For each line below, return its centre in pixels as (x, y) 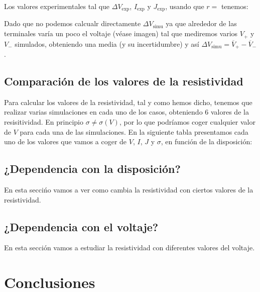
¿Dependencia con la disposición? (92, 169)
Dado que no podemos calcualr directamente (73, 23)
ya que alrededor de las (201, 23)
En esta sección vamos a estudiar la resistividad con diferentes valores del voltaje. (129, 248)
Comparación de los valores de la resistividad (124, 81)
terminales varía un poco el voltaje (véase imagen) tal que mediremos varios (121, 33)
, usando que (185, 6)
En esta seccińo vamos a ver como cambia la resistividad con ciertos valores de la (129, 189)
